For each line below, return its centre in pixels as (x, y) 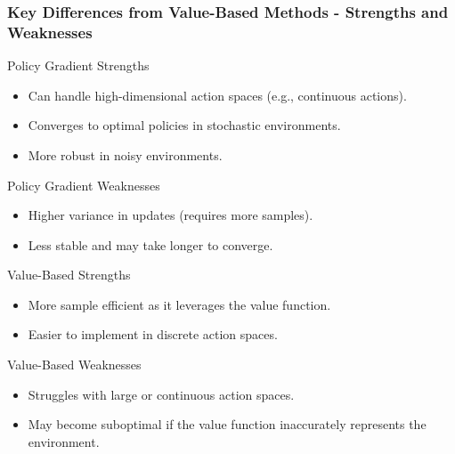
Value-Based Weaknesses (74, 365)
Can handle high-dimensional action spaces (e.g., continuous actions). (217, 95)
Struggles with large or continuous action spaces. (161, 394)
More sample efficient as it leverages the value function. (179, 304)
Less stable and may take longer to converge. (150, 244)
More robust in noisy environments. (125, 154)
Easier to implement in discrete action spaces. (153, 334)
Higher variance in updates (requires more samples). (171, 215)
